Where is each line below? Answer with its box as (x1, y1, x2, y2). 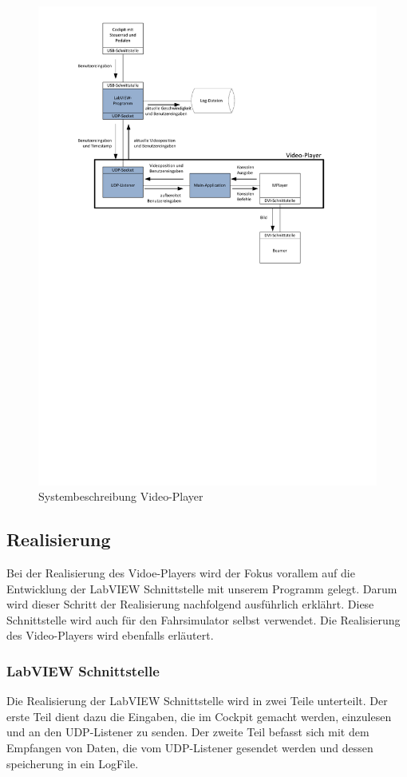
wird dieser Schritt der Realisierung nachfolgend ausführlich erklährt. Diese (6, 596, 374, 612)
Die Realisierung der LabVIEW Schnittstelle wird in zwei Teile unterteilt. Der (6, 692, 388, 709)
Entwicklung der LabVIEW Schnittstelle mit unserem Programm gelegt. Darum (6, 580, 397, 597)
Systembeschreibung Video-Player (38, 488, 203, 505)
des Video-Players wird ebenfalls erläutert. (6, 627, 214, 644)
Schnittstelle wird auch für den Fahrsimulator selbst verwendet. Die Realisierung (6, 611, 401, 628)
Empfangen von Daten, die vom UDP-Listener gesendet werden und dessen (6, 739, 373, 756)
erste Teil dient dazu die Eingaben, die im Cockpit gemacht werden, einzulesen (6, 708, 392, 724)
